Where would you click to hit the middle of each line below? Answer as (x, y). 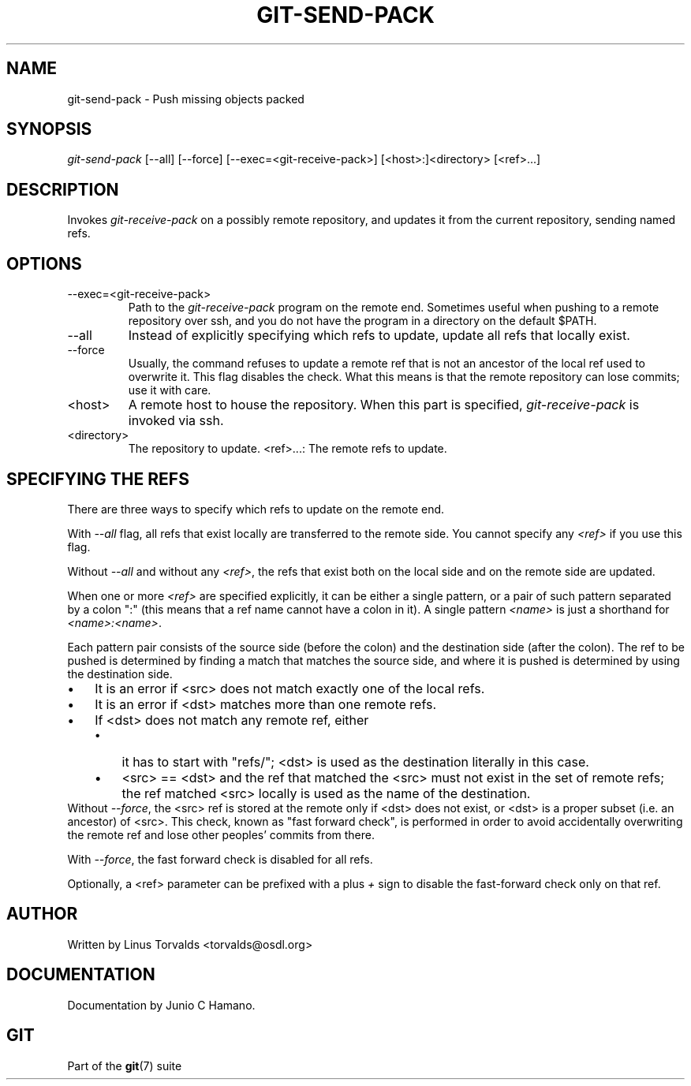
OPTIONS (44, 263)
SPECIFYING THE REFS (98, 479)
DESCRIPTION (63, 189)
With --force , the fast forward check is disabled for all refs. (220, 859)
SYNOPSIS (49, 129)
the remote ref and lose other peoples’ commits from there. (221, 834)
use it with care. (170, 390)
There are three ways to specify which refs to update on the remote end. (256, 509)
